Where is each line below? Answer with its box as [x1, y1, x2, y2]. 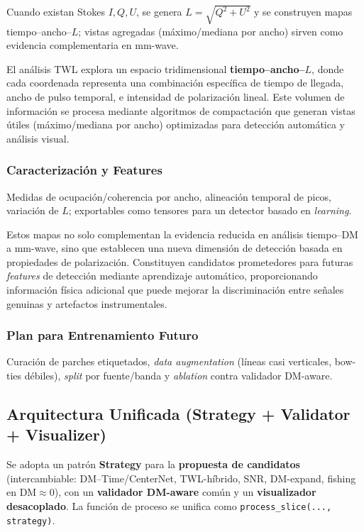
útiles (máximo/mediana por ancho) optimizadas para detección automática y [6, 117, 346, 132]
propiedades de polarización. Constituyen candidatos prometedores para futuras [6, 254, 353, 269]
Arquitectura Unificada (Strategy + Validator [6, 403, 351, 425]
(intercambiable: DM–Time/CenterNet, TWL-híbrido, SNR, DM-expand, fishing [6, 470, 356, 485]
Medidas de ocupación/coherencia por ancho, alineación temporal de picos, [6, 189, 332, 204]
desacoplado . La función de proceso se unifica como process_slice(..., [6, 499, 332, 514]
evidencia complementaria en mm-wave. [6, 38, 179, 52]
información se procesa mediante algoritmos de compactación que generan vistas [6, 103, 355, 118]
